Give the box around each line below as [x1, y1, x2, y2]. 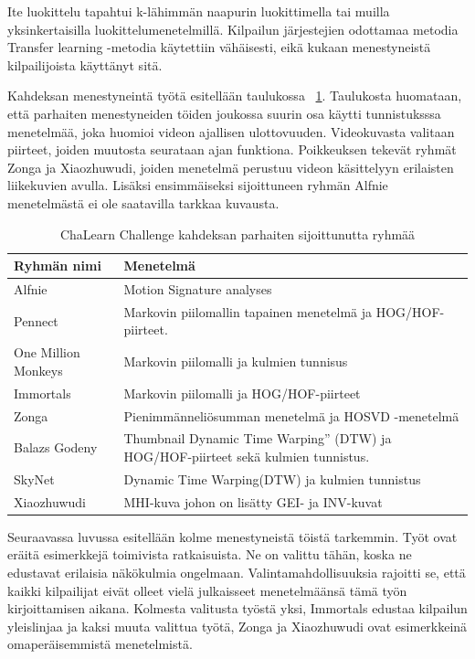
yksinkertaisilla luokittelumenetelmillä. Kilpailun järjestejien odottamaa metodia [7, 19, 459, 38]
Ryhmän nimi [14, 256, 101, 275]
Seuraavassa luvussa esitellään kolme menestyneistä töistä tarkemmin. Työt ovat [7, 526, 458, 546]
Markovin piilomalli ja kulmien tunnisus [123, 352, 348, 371]
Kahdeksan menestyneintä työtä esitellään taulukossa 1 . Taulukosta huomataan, [7, 86, 462, 105]
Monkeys [14, 360, 63, 379]
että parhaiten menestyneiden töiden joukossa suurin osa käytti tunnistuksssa [7, 103, 441, 122]
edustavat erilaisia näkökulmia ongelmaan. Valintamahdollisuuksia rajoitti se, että [7, 562, 466, 581]
